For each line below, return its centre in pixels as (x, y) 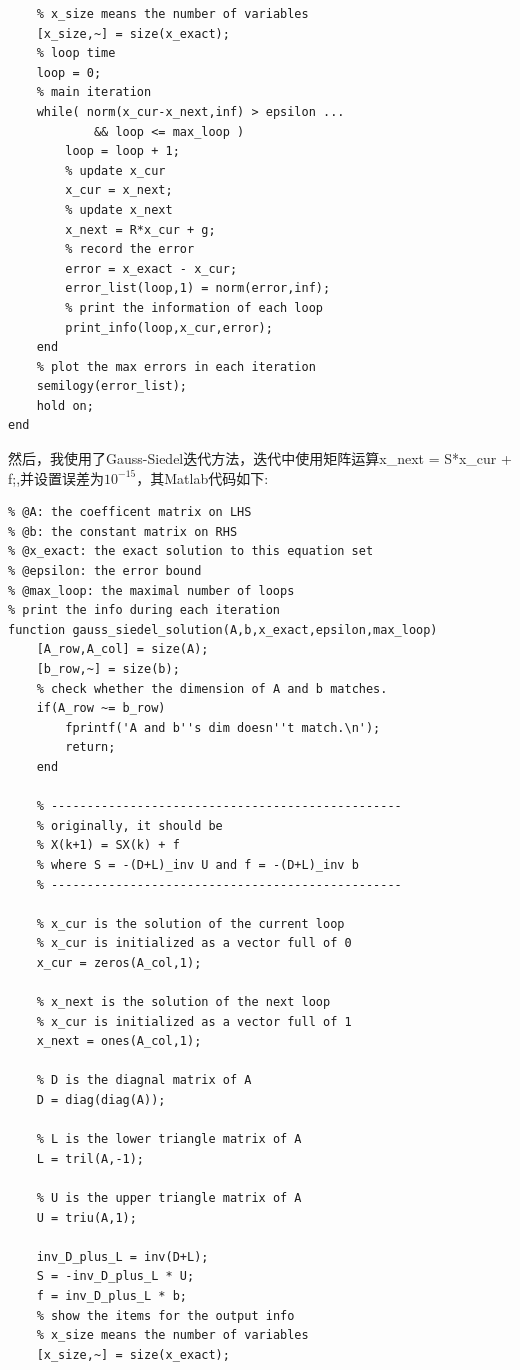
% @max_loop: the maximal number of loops (151, 590)
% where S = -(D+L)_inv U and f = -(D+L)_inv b (197, 864)
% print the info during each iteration (144, 610)
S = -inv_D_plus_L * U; (115, 1276)
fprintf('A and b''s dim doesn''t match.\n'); (223, 727)
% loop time (76, 53)
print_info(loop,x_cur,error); (169, 327)
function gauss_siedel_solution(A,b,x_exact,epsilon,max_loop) (223, 629)
